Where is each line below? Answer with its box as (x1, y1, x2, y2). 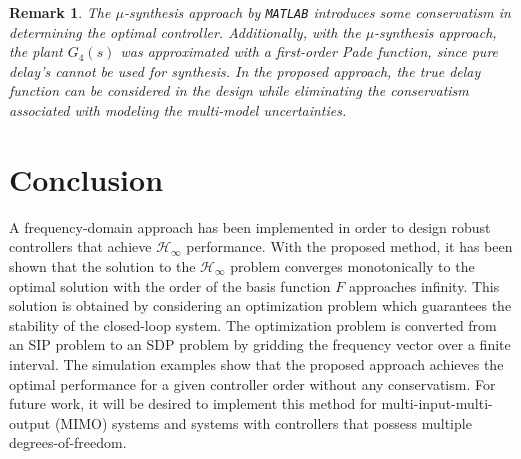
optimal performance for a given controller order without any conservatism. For (9, 373, 496, 394)
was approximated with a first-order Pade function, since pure (120, 41, 499, 62)
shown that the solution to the (9, 255, 196, 276)
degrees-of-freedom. (9, 432, 127, 453)
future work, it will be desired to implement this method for (9, 393, 377, 414)
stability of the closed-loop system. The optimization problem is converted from (9, 314, 497, 335)
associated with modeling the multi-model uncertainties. (9, 100, 347, 121)
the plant (9, 41, 63, 62)
